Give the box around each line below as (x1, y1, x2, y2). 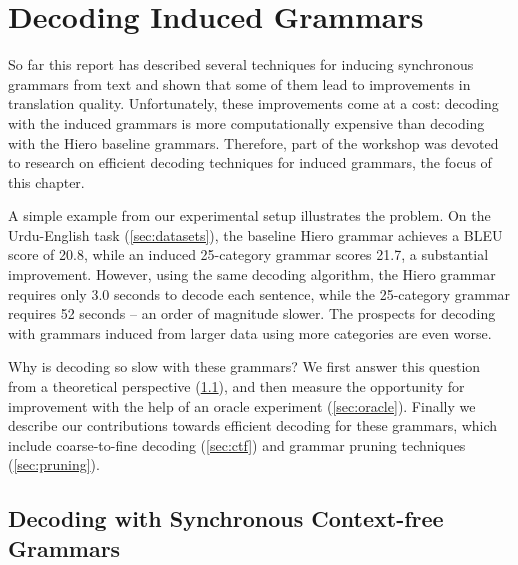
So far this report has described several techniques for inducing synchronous (8, 54, 474, 75)
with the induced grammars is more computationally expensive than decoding (8, 112, 485, 133)
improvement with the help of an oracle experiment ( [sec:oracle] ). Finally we (8, 395, 476, 416)
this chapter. (8, 171, 85, 192)
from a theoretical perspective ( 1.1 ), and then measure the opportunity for (8, 376, 465, 397)
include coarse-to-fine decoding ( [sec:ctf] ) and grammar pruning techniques (8, 434, 466, 455)
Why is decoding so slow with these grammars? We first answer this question (8, 356, 481, 377)
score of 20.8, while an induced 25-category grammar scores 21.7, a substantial (8, 244, 489, 265)
